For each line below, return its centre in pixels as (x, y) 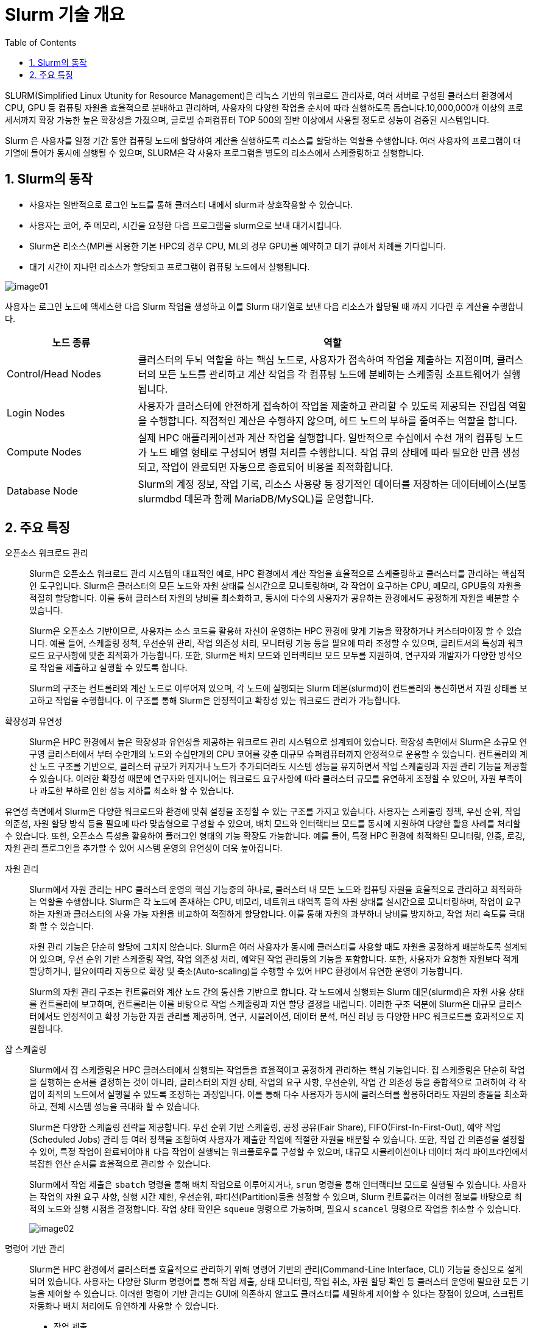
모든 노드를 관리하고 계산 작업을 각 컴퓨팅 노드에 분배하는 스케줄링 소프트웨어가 (329, 374)
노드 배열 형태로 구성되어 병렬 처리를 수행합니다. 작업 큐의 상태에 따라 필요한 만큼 (324, 452)
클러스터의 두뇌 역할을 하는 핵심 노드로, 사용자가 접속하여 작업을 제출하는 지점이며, (316, 359)
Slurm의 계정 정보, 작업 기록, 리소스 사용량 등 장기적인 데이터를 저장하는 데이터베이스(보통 (332, 484)
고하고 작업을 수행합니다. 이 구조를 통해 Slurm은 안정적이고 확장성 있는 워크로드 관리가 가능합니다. (215, 701)
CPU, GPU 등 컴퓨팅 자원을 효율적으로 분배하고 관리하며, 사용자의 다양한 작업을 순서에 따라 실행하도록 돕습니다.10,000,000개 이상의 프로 (264, 107)
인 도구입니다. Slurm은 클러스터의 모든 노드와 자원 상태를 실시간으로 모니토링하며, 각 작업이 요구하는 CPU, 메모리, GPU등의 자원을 (275, 586)
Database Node (42, 491)
